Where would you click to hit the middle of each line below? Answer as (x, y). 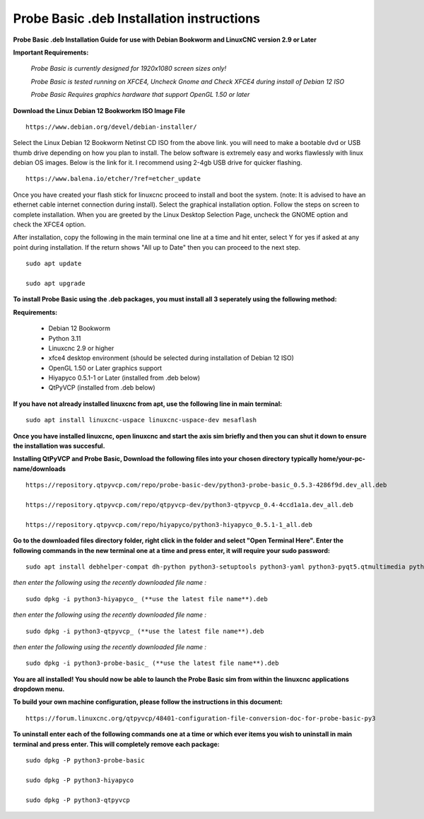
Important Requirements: (51, 52)
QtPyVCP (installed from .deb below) (102, 388)
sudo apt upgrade (55, 283)
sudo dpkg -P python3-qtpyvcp (78, 800)
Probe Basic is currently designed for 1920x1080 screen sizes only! (129, 69)
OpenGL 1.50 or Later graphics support (105, 368)
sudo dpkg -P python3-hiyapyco (80, 780)
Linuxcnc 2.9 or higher (81, 348)
